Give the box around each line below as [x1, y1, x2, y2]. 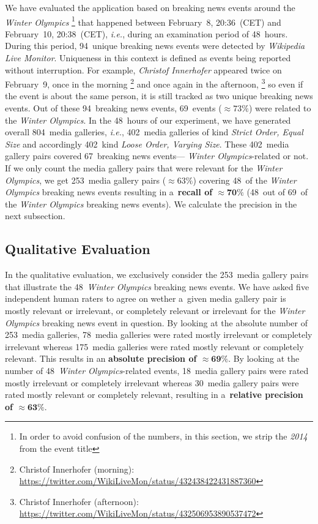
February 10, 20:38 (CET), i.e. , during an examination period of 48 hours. [5, 27, 288, 40]
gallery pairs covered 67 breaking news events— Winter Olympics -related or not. [5, 149, 309, 162]
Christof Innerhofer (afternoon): [19, 495, 139, 507]
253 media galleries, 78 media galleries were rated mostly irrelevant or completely [5, 328, 312, 341]
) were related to [248, 102, 311, 114]
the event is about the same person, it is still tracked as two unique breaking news [5, 89, 313, 102]
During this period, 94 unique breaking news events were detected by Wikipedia [5, 39, 305, 52]
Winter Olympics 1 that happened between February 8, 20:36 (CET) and [5, 13, 281, 28]
